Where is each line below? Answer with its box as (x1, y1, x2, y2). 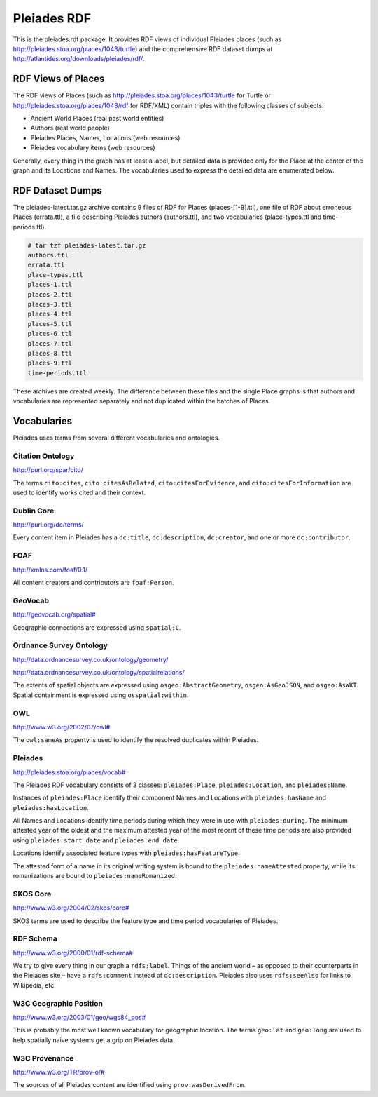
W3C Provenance (13, 1053, 74, 1063)
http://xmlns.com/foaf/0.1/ (13, 565, 87, 574)
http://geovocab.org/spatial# (13, 610, 96, 619)
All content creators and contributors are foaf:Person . (13, 578, 174, 586)
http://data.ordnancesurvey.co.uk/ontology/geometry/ (13, 655, 169, 664)
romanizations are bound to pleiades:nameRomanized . (13, 872, 178, 880)
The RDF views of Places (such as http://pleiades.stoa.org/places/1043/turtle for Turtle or (13, 91, 272, 100)
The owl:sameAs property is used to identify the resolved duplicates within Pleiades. (13, 736, 259, 744)
